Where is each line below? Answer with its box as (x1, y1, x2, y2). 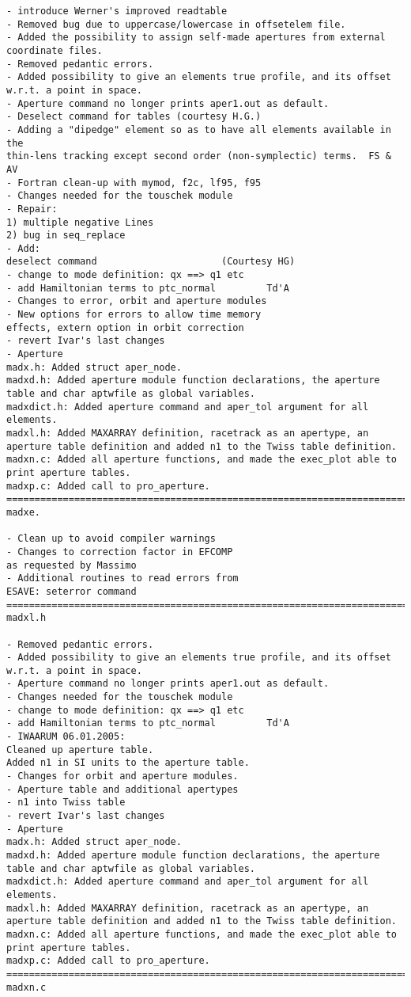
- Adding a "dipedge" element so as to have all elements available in (6, 124, 391, 135)
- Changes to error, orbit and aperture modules (6, 295, 267, 307)
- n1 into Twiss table (6, 797, 126, 809)
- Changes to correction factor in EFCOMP (6, 546, 233, 557)
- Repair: (6, 203, 58, 215)
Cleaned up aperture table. (6, 744, 154, 755)
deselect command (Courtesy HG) (6, 256, 296, 268)
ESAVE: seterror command (6, 585, 137, 597)
